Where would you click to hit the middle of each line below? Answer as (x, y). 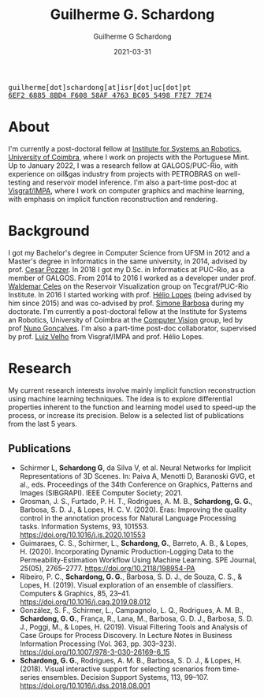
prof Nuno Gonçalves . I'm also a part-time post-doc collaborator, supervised (132, 328)
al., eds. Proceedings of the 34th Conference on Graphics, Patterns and (136, 484)
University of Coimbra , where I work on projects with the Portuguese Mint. (129, 157)
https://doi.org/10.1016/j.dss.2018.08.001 (85, 685)
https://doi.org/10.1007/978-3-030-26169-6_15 (95, 651)
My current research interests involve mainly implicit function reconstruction (132, 390)
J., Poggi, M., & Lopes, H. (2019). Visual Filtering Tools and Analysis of (134, 627)
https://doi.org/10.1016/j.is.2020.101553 (82, 535)
